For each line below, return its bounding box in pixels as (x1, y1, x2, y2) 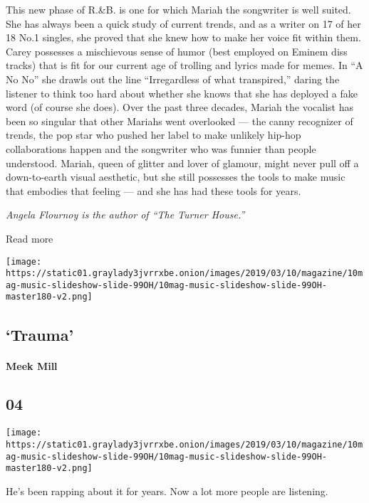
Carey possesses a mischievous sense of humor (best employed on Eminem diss (6, 43, 348, 58)
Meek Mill (6, 358, 58, 373)
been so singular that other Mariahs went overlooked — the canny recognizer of (6, 113, 353, 128)
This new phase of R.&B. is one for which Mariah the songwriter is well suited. (6, 2, 351, 16)
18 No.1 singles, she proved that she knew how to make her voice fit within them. (6, 30, 361, 45)
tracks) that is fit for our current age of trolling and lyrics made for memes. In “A (6, 58, 363, 73)
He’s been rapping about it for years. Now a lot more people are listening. (6, 483, 328, 498)
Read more (6, 231, 53, 245)
